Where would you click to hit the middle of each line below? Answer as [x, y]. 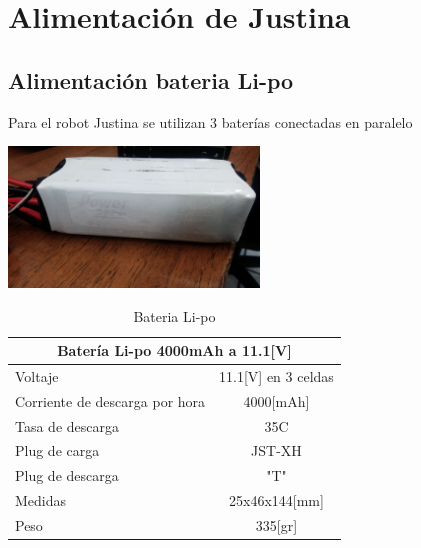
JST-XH [276, 450]
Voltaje [37, 375]
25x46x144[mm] [276, 500]
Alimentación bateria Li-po [151, 79]
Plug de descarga [67, 475]
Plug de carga [57, 450]
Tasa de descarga [67, 425]
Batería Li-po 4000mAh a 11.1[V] [174, 350]
